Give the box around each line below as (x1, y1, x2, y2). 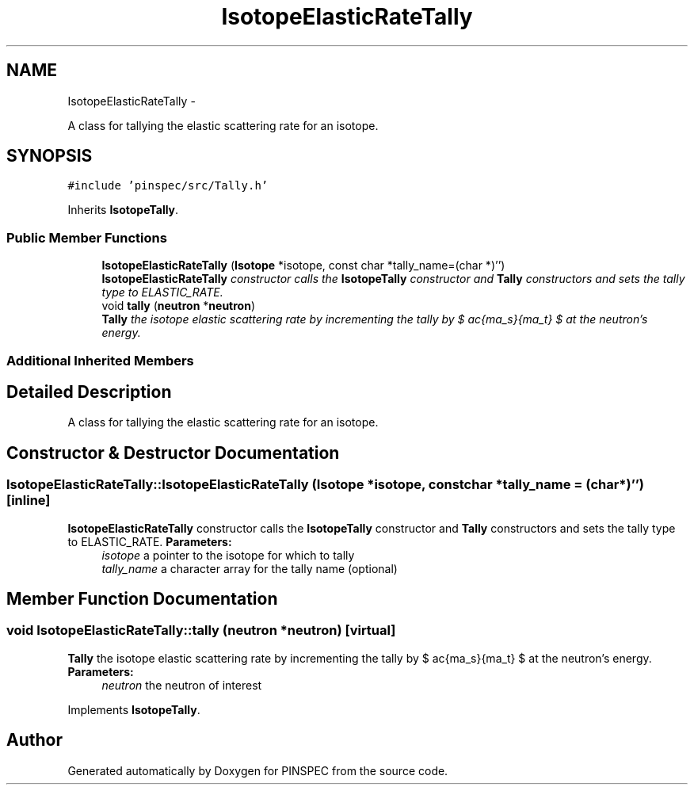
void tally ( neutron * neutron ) (101, 299, 255, 313)
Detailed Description (6, 381, 172, 402)
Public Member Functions (6, 229, 167, 246)
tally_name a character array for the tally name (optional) (101, 561, 398, 575)
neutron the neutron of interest (101, 678, 262, 692)
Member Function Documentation (6, 589, 278, 609)
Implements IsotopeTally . (67, 702, 200, 716)
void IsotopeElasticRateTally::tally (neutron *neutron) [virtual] (6, 622, 396, 639)
